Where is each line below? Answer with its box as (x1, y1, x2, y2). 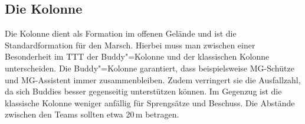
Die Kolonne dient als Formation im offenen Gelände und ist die (5, 27, 237, 40)
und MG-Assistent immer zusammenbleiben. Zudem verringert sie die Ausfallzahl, (5, 73, 301, 86)
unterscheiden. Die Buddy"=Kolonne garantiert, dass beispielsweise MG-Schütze (5, 61, 294, 74)
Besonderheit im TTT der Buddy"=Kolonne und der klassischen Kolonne (5, 50, 270, 63)
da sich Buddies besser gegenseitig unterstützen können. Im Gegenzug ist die (5, 85, 282, 97)
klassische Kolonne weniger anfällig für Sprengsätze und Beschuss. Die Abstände (5, 96, 295, 109)
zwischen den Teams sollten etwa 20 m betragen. (5, 108, 179, 120)
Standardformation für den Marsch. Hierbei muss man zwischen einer (5, 38, 255, 51)
